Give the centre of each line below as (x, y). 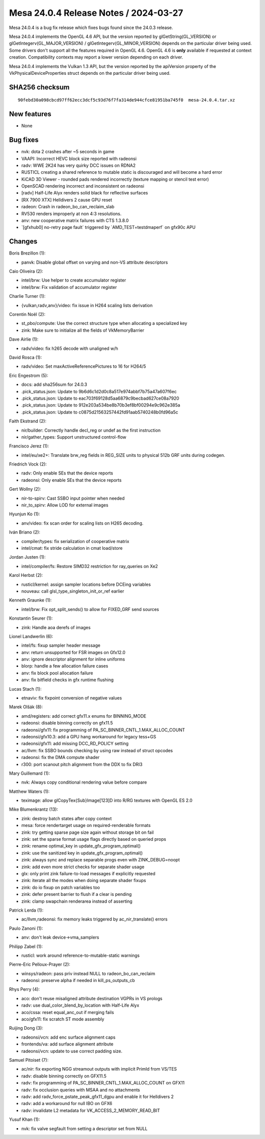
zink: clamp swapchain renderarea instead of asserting (77, 901)
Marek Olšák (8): (26, 707)
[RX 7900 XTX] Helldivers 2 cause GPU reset (67, 200)
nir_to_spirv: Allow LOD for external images (65, 505)
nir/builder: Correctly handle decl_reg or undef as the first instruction (91, 430)
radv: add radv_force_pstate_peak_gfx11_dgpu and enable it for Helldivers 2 (98, 1096)
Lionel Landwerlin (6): (31, 636)
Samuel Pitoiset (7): (29, 1060)
